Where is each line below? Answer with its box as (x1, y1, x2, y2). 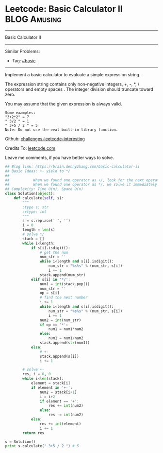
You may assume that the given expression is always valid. (5, 101, 122, 106)
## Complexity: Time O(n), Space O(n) (5, 187, 83, 192)
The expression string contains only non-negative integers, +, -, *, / (5, 81, 140, 87)
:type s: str (22, 205, 49, 209)
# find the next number (39, 295, 88, 300)
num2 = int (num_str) (39, 317, 81, 323)
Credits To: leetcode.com (5, 145, 56, 151)
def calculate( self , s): (14, 196, 64, 201)
